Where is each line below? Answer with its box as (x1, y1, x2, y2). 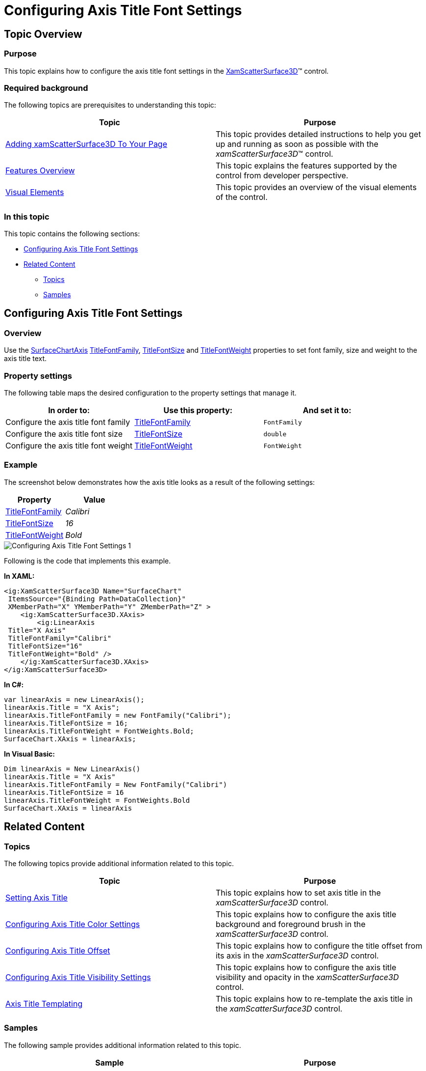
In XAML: (4, 571, 35, 580)
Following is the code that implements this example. (4, 556, 171, 565)
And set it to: (302, 405, 351, 416)
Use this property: (163, 405, 233, 416)
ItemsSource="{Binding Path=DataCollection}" (8, 594, 186, 603)
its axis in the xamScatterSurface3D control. (216, 950, 379, 960)
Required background (4, 83, 88, 93)
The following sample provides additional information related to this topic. (4, 1041, 241, 1049)
